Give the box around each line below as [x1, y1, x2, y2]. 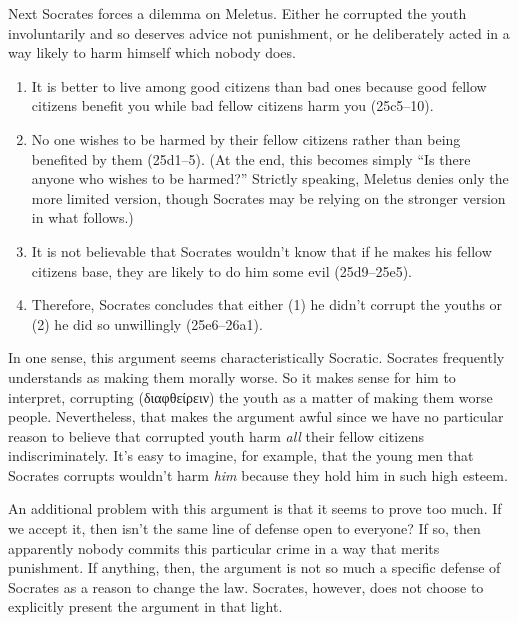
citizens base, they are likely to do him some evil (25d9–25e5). [31, 260, 412, 281]
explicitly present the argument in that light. [8, 596, 283, 617]
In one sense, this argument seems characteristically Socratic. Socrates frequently [8, 347, 505, 368]
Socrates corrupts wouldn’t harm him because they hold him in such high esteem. [8, 464, 508, 485]
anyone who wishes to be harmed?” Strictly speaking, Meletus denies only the [31, 168, 509, 189]
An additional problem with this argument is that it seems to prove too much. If [8, 498, 502, 519]
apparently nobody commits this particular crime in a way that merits [8, 537, 440, 558]
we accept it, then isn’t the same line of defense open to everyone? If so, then [8, 518, 481, 539]
